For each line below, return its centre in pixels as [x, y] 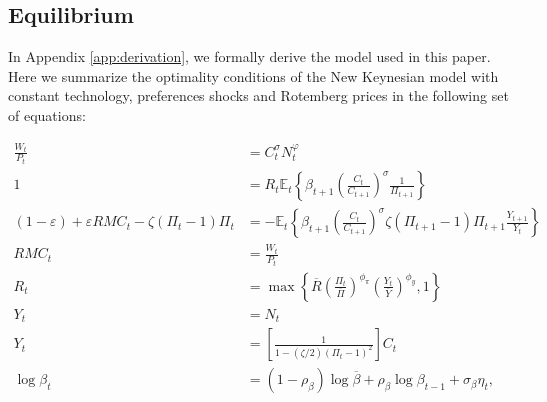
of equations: [47, 114]
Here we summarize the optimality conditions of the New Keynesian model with [253, 75]
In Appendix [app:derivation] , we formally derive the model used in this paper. [249, 56]
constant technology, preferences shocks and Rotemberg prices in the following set [258, 95]
